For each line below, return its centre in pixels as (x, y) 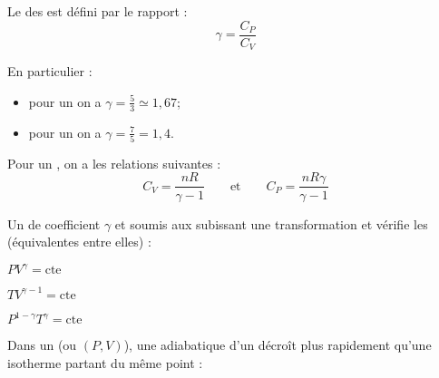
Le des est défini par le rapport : (98, 11)
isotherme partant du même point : (105, 362)
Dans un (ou (42, 345)
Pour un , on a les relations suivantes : (114, 163)
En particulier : (50, 71)
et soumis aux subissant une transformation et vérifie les (271, 223)
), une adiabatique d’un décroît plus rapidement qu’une (278, 345)
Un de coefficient (54, 223)
